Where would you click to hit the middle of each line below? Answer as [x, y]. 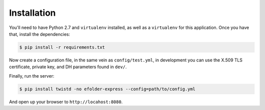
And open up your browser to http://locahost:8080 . [66, 102]
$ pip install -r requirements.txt [62, 47]
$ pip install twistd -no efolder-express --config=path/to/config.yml [107, 89]
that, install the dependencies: [40, 34]
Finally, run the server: [32, 76]
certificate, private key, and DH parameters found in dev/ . [68, 67]
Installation [32, 13]
